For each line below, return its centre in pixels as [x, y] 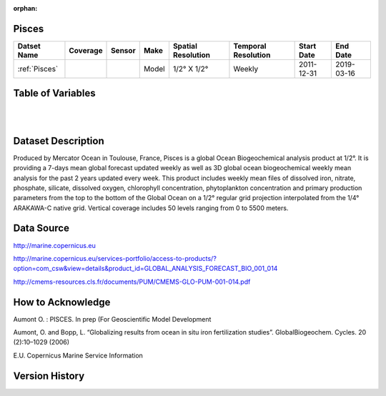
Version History [49, 376]
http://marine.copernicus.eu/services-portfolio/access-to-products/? [115, 258]
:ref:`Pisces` [38, 69]
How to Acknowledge [62, 302]
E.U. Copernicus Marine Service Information [78, 355]
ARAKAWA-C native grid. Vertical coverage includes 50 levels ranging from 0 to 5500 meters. [151, 208]
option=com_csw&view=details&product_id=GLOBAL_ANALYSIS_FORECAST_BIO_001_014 [145, 269]
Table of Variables [54, 93]
